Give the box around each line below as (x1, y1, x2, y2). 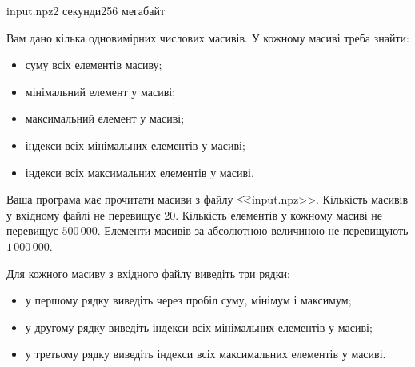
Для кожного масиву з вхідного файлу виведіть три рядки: (6, 264, 290, 281)
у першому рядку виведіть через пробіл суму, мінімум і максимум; (25, 292, 352, 309)
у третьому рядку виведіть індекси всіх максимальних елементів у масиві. (25, 345, 386, 362)
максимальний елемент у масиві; (25, 110, 185, 127)
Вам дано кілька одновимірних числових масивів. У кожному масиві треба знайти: (6, 29, 409, 46)
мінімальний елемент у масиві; (25, 83, 176, 99)
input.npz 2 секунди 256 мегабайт (6, 2, 165, 18)
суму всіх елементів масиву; (25, 56, 162, 73)
